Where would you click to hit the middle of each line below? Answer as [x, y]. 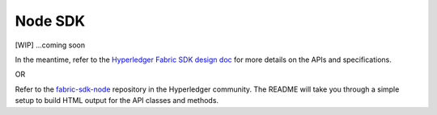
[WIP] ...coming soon [50, 45]
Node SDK [50, 21]
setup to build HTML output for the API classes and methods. [117, 101]
